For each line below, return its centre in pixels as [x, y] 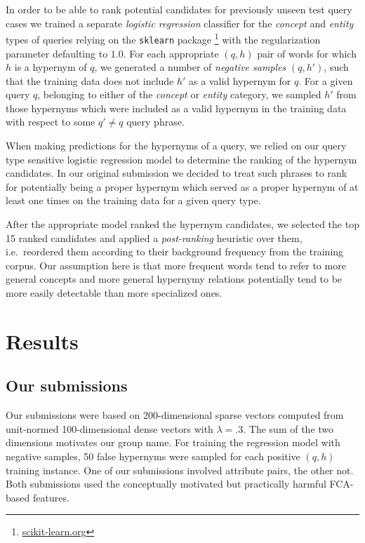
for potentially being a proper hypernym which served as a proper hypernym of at [182, 186]
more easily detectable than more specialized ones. [114, 293]
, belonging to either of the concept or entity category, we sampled [179, 94]
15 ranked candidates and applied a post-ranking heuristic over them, [154, 237]
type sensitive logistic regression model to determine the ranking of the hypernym [181, 159]
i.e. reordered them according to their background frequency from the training [175, 252]
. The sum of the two [288, 428]
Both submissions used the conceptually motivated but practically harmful [166, 484]
